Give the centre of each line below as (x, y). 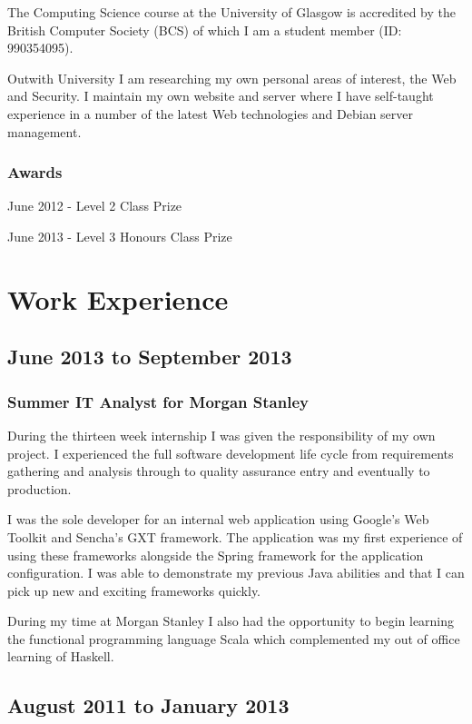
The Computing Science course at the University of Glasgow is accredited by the (231, 12)
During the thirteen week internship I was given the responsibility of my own (221, 435)
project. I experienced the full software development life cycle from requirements (231, 453)
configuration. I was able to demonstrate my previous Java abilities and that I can (236, 573)
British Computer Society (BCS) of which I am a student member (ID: (205, 30)
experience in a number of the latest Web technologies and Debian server (211, 113)
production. (39, 488)
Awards (35, 172)
